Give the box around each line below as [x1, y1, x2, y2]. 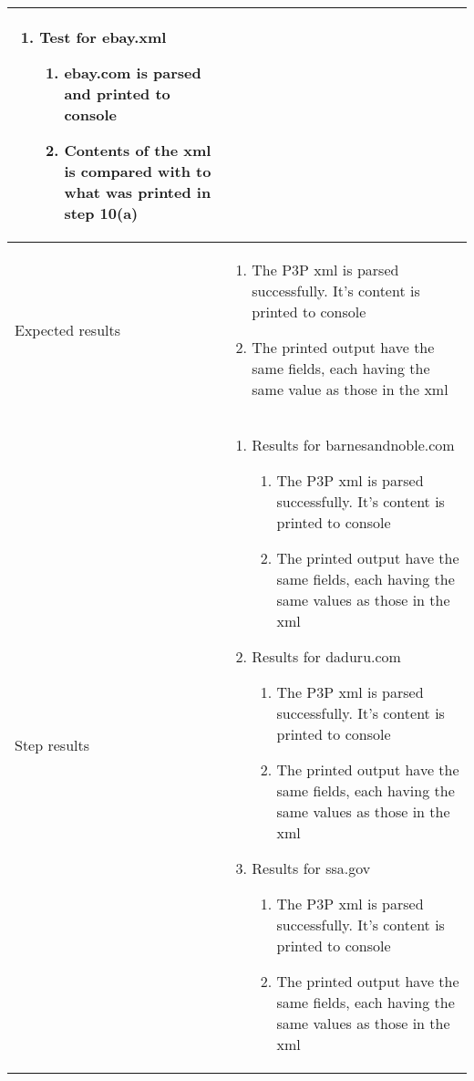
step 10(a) [64, 203, 139, 223]
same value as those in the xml [252, 379, 448, 400]
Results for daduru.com [252, 646, 401, 667]
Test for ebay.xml [39, 26, 167, 47]
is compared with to [64, 161, 211, 182]
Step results [15, 733, 90, 755]
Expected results [15, 318, 121, 340]
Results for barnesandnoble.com [252, 434, 455, 455]
